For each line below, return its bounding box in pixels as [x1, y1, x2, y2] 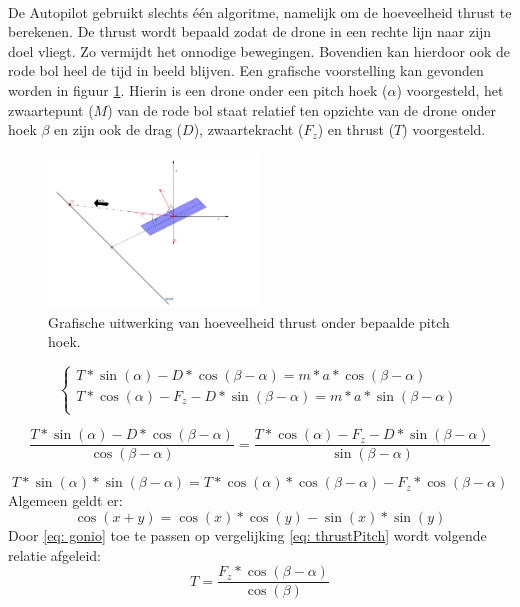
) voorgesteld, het [396, 79, 504, 100]
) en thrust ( [317, 119, 395, 140]
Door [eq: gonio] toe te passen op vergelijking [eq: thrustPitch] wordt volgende [8, 524, 487, 545]
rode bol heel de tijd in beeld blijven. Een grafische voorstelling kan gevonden [8, 60, 484, 81]
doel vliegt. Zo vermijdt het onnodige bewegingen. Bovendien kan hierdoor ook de [8, 40, 511, 61]
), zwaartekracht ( [193, 119, 304, 140]
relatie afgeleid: [8, 544, 101, 565]
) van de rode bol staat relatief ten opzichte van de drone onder [107, 99, 496, 120]
